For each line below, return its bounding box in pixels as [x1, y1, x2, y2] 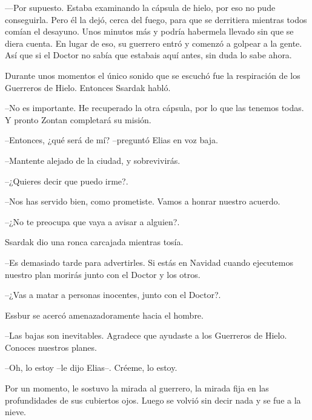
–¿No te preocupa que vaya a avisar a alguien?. [5, 215, 180, 228]
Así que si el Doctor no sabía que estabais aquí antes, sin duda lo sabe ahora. [5, 49, 292, 61]
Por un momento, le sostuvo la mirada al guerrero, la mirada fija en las [5, 382, 269, 395]
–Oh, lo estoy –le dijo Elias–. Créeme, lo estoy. [5, 361, 178, 374]
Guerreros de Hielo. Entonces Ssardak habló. [5, 81, 171, 93]
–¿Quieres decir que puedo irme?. [5, 174, 128, 187]
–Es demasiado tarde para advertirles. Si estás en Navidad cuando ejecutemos [5, 256, 294, 268]
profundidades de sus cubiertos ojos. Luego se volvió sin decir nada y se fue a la [5, 393, 301, 406]
